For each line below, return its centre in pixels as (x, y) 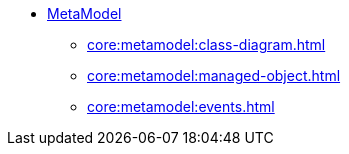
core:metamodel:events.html (181, 106)
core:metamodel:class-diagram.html (206, 44)
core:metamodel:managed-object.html (214, 75)
